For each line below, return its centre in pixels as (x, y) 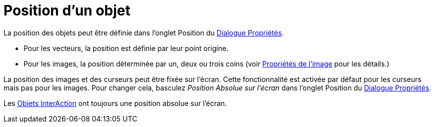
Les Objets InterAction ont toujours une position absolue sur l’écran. (115, 103)
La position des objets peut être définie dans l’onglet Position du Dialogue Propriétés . (144, 32)
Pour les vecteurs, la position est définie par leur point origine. (126, 48)
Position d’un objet (67, 10)
